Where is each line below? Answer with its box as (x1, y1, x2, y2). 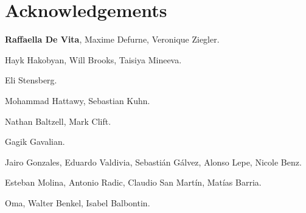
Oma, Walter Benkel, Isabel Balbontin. (5, 196, 150, 209)
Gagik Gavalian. (5, 135, 65, 148)
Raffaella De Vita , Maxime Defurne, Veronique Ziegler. (5, 33, 220, 46)
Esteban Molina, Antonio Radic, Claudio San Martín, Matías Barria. (5, 176, 262, 189)
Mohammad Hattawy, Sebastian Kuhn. (5, 94, 150, 106)
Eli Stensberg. (5, 74, 57, 86)
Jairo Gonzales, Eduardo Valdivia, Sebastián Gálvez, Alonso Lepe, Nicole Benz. (5, 155, 302, 168)
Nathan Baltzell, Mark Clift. (5, 114, 111, 127)
